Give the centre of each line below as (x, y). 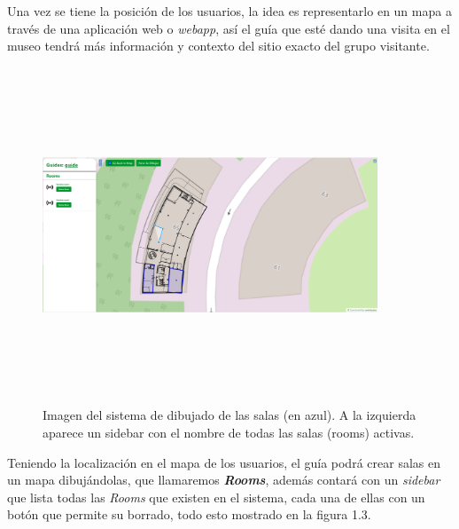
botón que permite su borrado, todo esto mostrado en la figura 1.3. (189, 514)
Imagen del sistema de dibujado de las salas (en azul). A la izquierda (229, 415)
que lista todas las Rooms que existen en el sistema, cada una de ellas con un (216, 497)
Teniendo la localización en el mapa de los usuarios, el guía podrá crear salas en (224, 462)
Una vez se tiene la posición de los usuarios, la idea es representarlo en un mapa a (229, 11)
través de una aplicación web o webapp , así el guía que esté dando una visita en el (229, 28)
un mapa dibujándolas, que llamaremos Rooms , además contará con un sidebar (224, 480)
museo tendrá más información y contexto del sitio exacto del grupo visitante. (218, 46)
